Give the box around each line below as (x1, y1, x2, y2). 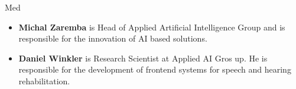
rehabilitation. (18, 74, 70, 87)
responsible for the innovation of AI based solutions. (18, 32, 207, 44)
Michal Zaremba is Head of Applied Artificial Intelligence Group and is (18, 20, 285, 33)
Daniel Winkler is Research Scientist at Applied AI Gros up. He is (18, 52, 268, 64)
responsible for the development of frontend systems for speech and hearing (18, 63, 291, 76)
